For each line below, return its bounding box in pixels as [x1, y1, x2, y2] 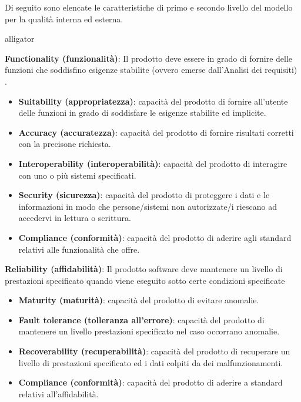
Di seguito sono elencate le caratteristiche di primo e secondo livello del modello [5, 1, 293, 13]
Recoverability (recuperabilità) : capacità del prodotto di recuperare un [18, 345, 290, 357]
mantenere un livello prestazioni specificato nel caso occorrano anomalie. [18, 325, 280, 337]
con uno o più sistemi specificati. [18, 169, 136, 181]
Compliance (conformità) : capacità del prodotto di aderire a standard [18, 376, 283, 388]
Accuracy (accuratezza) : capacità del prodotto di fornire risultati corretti [18, 126, 294, 138]
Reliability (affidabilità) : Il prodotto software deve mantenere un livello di [5, 263, 283, 275]
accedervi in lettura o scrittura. [18, 212, 131, 224]
